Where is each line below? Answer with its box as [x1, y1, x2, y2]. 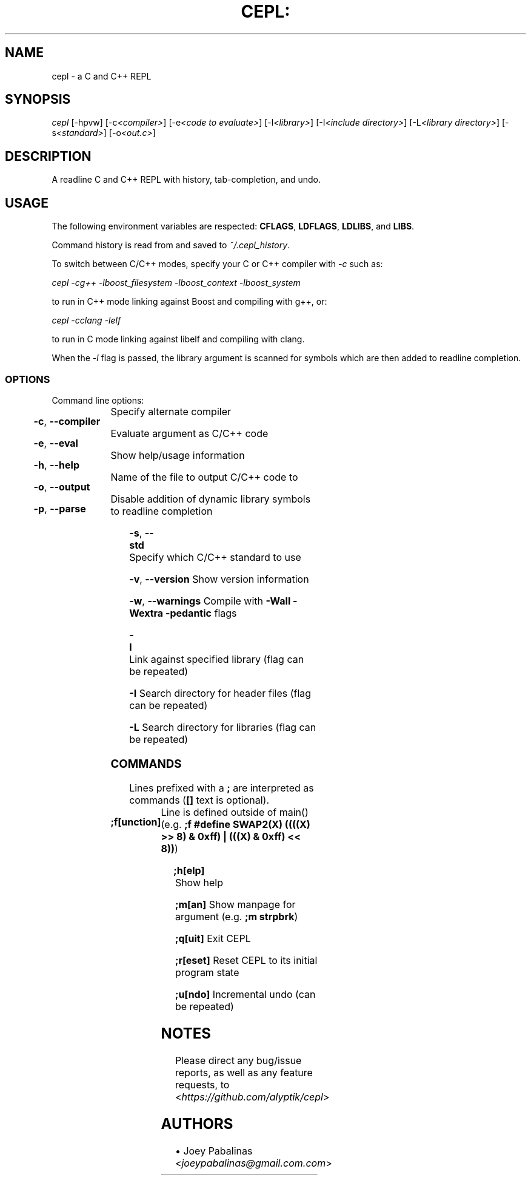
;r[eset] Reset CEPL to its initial [175, 954, 318, 967]
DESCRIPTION [5, 148, 92, 164]
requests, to [175, 1079, 230, 1091]
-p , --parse [33, 502, 86, 515]
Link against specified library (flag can [129, 653, 304, 665]
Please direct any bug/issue [175, 1054, 302, 1067]
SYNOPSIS [5, 92, 71, 107]
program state [175, 966, 239, 979]
